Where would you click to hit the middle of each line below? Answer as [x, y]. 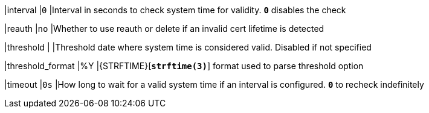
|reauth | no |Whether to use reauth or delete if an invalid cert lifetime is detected [164, 29]
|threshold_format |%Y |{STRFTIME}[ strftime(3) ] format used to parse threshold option [184, 66]
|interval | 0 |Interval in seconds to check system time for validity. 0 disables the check [175, 10]
